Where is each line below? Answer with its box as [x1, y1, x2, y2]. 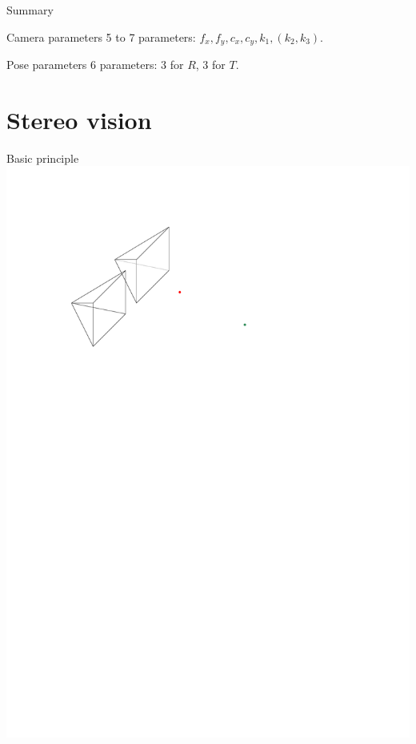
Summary [6, 2, 54, 18]
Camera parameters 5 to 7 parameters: [6, 28, 196, 45]
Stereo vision [6, 103, 152, 135]
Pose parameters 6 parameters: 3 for [6, 56, 184, 73]
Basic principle [6, 149, 79, 166]
